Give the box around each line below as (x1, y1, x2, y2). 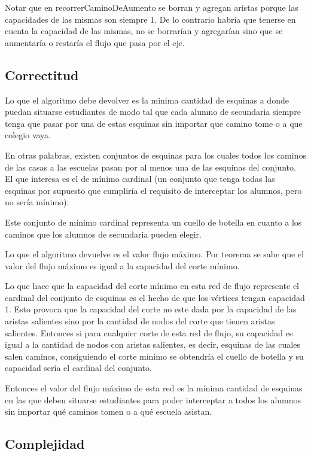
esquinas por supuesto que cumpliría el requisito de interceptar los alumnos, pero (5, 184, 302, 196)
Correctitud (5, 65, 79, 84)
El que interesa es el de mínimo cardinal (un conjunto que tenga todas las (5, 172, 275, 185)
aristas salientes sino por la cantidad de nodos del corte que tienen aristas (5, 315, 275, 327)
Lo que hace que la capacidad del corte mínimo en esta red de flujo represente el (5, 279, 299, 292)
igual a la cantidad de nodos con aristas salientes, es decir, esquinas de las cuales (5, 338, 300, 351)
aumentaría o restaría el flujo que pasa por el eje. (5, 36, 185, 48)
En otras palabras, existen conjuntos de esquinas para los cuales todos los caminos (5, 148, 306, 161)
